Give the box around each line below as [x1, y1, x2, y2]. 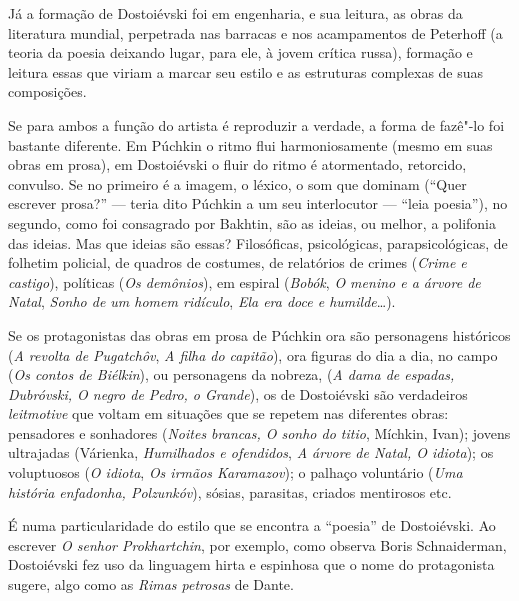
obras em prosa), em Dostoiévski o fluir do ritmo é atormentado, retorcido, [8, 154, 467, 175]
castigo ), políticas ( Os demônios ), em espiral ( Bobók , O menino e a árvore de [8, 271, 481, 292]
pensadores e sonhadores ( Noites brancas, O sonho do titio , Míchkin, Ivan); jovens [8, 422, 511, 443]
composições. [8, 81, 87, 102]
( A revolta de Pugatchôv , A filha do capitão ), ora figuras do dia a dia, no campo [8, 344, 498, 365]
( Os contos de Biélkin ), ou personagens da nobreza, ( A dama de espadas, [8, 364, 455, 385]
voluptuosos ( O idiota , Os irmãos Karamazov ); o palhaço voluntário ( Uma [8, 462, 463, 483]
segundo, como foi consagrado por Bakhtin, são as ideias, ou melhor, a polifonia [8, 212, 496, 233]
